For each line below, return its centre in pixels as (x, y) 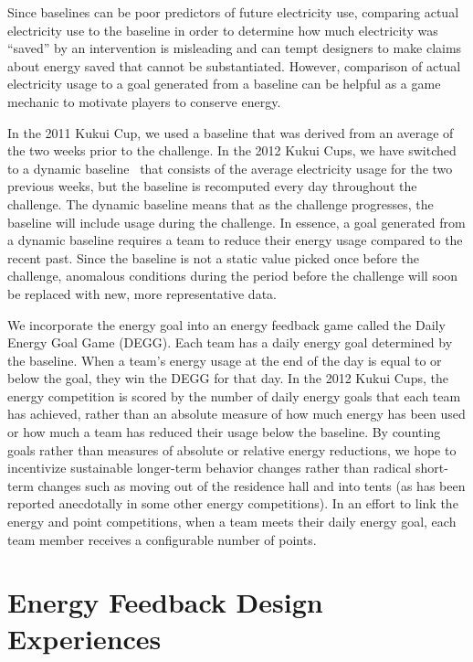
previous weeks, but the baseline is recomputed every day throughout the (212, 186)
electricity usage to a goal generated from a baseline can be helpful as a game (224, 84)
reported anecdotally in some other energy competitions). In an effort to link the (233, 503)
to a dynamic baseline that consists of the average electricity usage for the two (230, 168)
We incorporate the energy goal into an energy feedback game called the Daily (226, 324)
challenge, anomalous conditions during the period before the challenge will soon (233, 276)
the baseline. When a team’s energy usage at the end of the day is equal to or (225, 360)
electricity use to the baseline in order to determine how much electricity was (223, 30)
